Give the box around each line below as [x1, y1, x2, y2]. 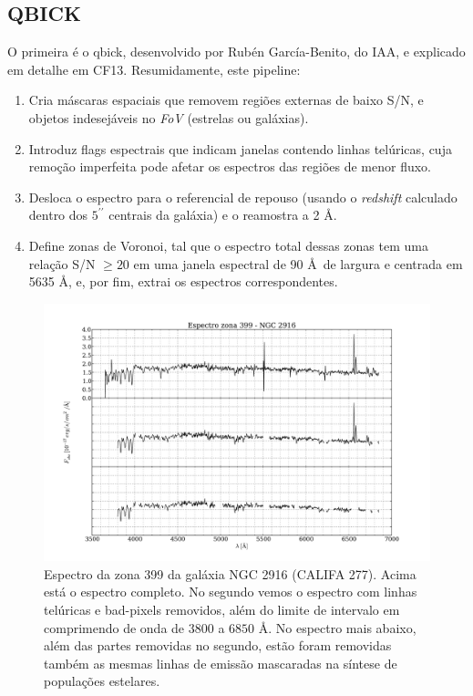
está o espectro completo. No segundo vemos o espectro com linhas [44, 582, 417, 601]
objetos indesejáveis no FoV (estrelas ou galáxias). [28, 108, 309, 127]
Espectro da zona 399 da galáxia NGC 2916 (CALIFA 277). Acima [44, 564, 416, 583]
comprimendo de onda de [44, 618, 185, 637]
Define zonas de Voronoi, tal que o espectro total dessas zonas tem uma [28, 235, 428, 255]
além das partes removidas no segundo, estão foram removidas [44, 636, 392, 655]
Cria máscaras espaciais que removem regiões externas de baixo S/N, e [28, 90, 424, 109]
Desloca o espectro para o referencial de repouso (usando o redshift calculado [28, 187, 458, 206]
